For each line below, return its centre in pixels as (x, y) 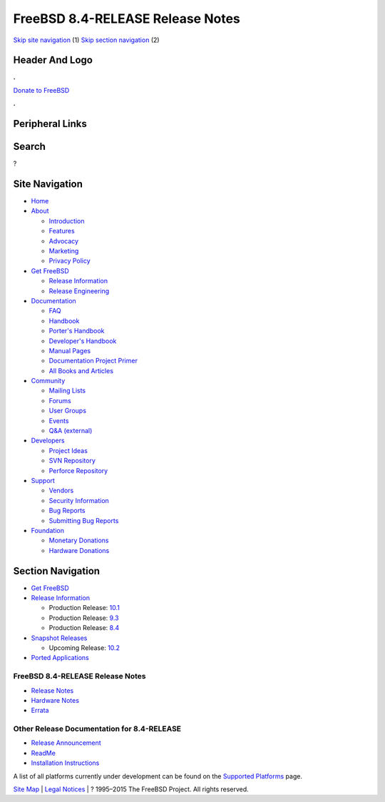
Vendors (61, 491)
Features (62, 231)
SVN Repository (72, 461)
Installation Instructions (65, 763)
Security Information (79, 500)
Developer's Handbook (83, 341)
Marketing (64, 251)
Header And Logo (53, 60)
